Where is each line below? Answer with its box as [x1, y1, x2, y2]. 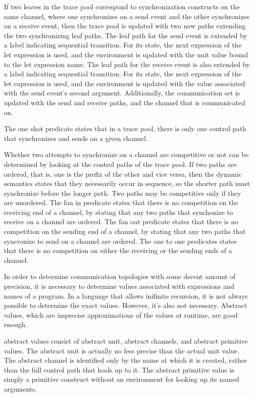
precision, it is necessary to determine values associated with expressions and [4, 281, 234, 291]
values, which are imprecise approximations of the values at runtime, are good [4, 309, 238, 320]
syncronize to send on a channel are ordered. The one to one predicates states [4, 235, 237, 246]
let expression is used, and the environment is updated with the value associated [4, 78, 245, 88]
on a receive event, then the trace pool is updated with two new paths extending [4, 21, 246, 31]
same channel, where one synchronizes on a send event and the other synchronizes [4, 11, 250, 21]
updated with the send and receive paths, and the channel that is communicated [4, 97, 245, 107]
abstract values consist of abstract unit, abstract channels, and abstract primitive [4, 336, 248, 346]
